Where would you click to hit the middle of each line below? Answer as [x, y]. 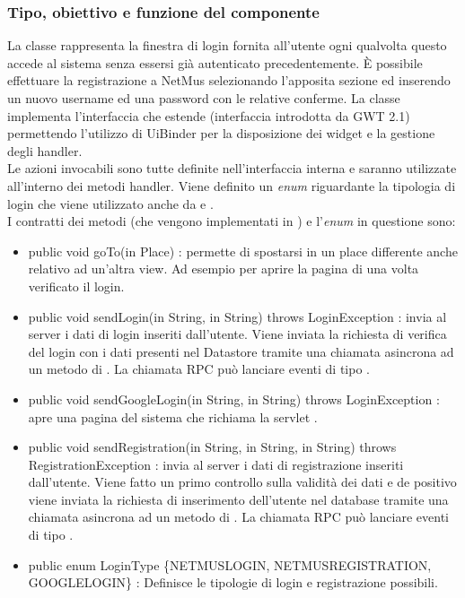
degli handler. [45, 150]
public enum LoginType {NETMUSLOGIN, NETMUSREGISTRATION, [230, 564]
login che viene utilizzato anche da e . [110, 203]
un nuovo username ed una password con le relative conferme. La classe [204, 98]
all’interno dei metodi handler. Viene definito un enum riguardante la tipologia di [232, 185]
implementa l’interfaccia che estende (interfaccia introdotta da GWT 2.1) [209, 115]
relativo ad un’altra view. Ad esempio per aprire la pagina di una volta [224, 269]
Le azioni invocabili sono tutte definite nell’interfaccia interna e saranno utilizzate [232, 168]
